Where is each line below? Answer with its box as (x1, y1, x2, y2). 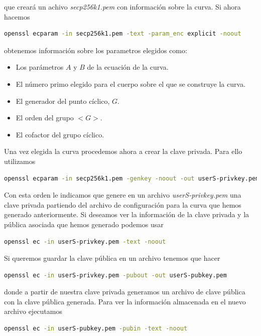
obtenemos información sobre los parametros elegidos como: (4, 45, 187, 55)
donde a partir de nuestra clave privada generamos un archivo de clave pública (4, 286, 245, 297)
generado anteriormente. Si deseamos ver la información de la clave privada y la (4, 209, 249, 220)
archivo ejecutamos (4, 306, 62, 316)
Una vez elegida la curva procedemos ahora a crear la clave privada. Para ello (4, 146, 242, 156)
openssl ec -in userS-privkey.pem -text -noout (4, 238, 166, 245)
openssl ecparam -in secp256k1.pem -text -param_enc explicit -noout (4, 30, 241, 38)
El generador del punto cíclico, (16, 95, 110, 106)
